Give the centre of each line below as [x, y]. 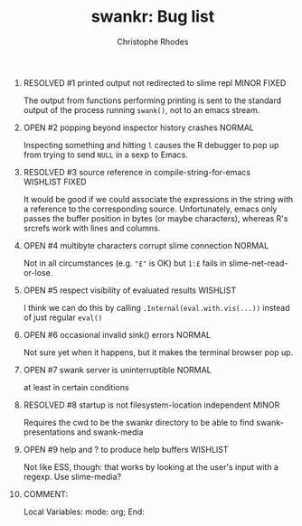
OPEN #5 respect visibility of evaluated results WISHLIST [130, 290]
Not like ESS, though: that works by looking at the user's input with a [151, 466]
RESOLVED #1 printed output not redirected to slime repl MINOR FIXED [155, 82]
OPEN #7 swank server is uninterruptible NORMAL [117, 370]
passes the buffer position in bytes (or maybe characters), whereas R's [156, 218]
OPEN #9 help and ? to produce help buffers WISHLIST [126, 449]
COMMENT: [46, 493]
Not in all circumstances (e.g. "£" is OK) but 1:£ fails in [125, 263]
